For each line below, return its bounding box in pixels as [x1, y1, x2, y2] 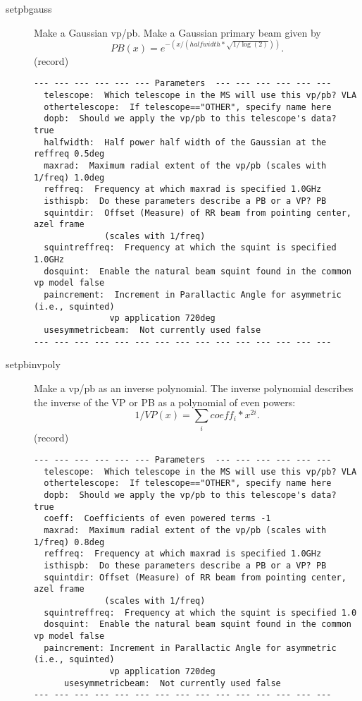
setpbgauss [6, 1, 52, 16]
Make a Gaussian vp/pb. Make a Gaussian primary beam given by [34, 25, 321, 39]
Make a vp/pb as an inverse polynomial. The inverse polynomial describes [34, 380, 354, 395]
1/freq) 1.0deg [34, 172, 105, 183]
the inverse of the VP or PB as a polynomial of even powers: [34, 394, 296, 409]
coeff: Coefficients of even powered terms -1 [44, 513, 271, 524]
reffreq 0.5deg [34, 149, 105, 159]
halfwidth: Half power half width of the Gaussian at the [44, 137, 327, 147]
